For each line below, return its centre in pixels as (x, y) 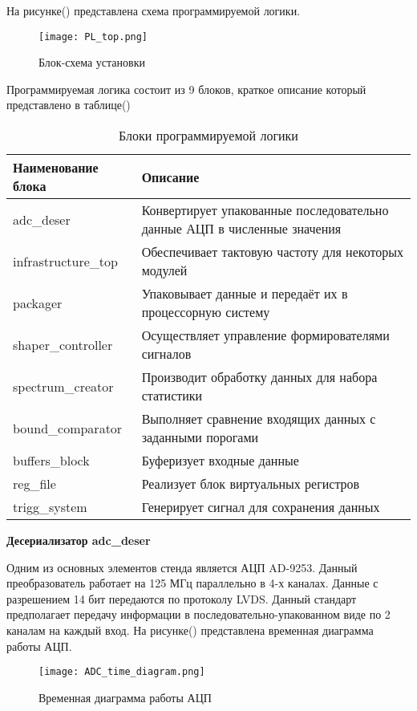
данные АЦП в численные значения (241, 229)
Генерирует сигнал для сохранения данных (261, 507)
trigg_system (50, 507)
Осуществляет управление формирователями (265, 335)
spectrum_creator (63, 386)
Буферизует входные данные (220, 461)
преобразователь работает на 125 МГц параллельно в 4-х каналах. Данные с (192, 583)
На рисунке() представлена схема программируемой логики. (154, 10)
